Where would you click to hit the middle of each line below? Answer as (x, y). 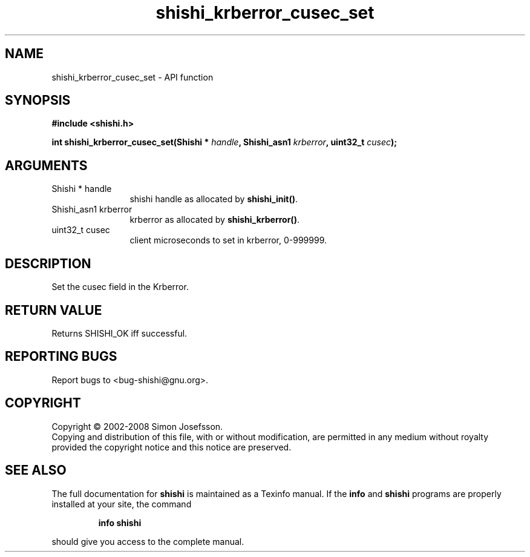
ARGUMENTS (46, 165)
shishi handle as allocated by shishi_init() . (214, 199)
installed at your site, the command (122, 504)
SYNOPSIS (38, 101)
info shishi (120, 522)
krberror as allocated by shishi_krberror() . (214, 220)
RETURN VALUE (54, 310)
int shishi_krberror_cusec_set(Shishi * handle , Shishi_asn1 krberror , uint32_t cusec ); (224, 142)
